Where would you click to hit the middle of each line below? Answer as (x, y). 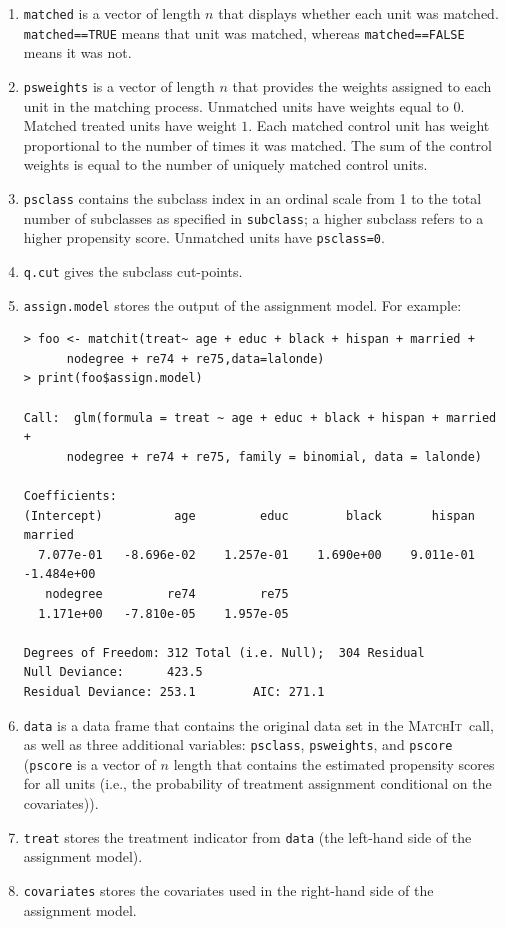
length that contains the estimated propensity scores (334, 763)
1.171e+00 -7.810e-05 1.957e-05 (163, 613)
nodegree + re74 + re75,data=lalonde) (195, 358)
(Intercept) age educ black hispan (249, 515)
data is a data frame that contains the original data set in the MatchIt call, (258, 724)
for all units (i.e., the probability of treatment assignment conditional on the (257, 783)
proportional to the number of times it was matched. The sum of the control (257, 144)
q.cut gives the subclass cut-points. (133, 270)
